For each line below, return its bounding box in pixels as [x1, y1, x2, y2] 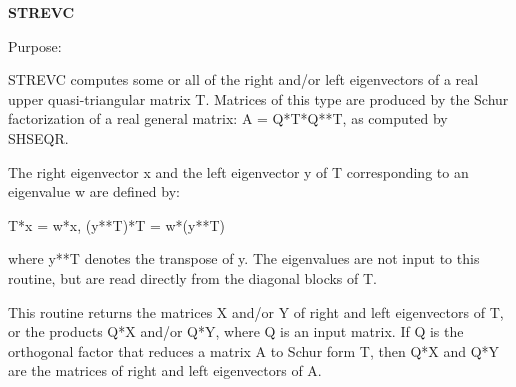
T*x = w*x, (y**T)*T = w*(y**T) [8, 214, 225, 235]
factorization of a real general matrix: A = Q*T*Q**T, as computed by [8, 108, 448, 129]
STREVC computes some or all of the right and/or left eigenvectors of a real [8, 69, 479, 90]
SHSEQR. [8, 127, 69, 148]
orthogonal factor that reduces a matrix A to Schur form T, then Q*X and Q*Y [8, 340, 500, 361]
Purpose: [8, 35, 62, 56]
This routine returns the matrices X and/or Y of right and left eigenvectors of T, [8, 301, 504, 322]
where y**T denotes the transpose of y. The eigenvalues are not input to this [8, 248, 480, 269]
